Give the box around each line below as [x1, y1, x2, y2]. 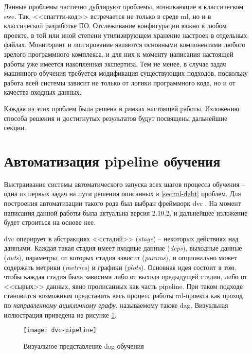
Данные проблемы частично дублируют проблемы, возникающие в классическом [4, 1, 244, 11]
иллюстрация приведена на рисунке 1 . [4, 309, 117, 320]
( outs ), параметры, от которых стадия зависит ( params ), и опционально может [4, 253, 237, 262]
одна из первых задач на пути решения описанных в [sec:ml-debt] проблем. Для [4, 188, 241, 199]
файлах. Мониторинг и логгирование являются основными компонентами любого [4, 39, 246, 50]
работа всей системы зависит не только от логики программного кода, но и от [4, 77, 235, 87]
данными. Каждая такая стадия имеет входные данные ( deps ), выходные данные [4, 243, 242, 253]
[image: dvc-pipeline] [23, 327, 97, 334]
